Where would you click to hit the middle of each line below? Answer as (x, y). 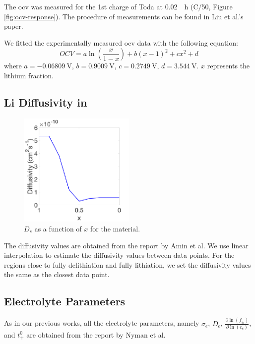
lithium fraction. (29, 75)
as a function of (58, 229)
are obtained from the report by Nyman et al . (96, 334)
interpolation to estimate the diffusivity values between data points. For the (119, 255)
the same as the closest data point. (57, 274)
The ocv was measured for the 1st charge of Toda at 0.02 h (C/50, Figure (118, 6)
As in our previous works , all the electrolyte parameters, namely (102, 323)
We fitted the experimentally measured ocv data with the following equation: (121, 42)
